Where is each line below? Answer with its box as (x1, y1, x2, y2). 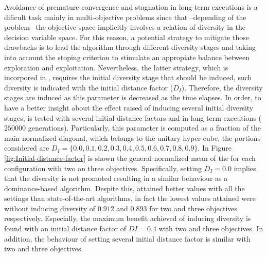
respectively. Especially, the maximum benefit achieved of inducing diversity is (4, 213, 251, 224)
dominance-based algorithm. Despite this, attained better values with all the (4, 182, 245, 193)
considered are (4, 142, 49, 153)
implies (234, 162, 256, 173)
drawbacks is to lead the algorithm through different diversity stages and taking (4, 42, 256, 52)
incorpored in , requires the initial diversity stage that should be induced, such (4, 72, 252, 83)
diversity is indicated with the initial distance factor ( (4, 82, 173, 93)
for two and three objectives (149, 203, 238, 213)
